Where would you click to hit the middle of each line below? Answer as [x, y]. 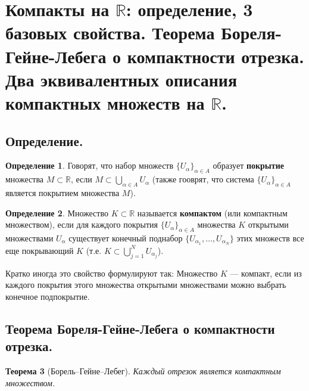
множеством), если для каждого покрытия [82, 224]
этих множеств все [270, 238]
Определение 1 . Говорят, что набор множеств [90, 165]
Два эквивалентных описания [121, 79]
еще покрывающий [40, 250]
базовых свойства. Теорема [110, 32]
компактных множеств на [105, 102]
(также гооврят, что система [203, 179]
